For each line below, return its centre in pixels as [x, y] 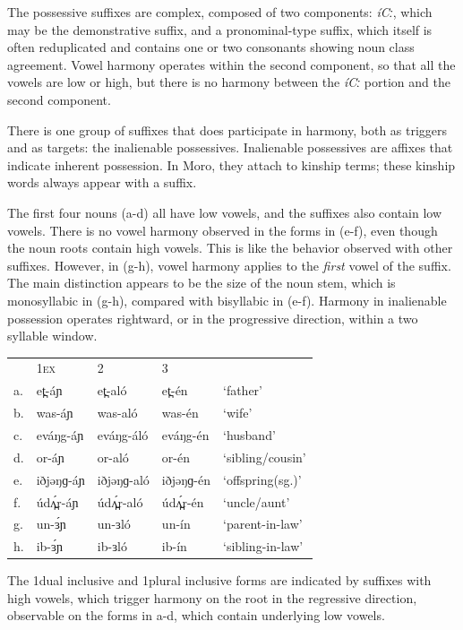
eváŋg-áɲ [60, 434]
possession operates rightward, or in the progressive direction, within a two [213, 318]
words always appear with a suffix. [102, 182]
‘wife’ [238, 413]
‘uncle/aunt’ [257, 501]
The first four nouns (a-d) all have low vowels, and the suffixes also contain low [225, 212]
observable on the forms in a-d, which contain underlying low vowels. [196, 615]
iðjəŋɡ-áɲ [60, 479]
